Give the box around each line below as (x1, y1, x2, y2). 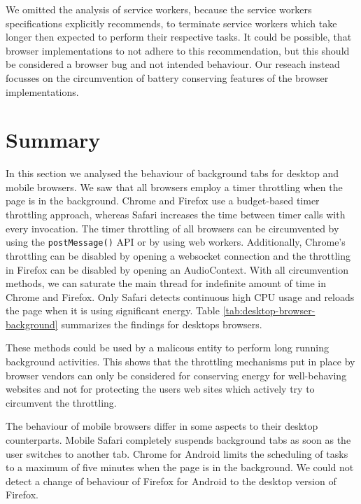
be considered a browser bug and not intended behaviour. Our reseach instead (6, 57, 340, 71)
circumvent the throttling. (6, 395, 117, 409)
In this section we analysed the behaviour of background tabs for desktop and (6, 166, 339, 181)
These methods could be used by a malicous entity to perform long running (6, 340, 330, 355)
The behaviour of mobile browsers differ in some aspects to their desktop (6, 419, 318, 433)
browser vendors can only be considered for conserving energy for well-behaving (6, 367, 347, 382)
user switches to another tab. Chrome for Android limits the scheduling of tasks (6, 446, 348, 461)
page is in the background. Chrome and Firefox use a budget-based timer (6, 193, 320, 208)
